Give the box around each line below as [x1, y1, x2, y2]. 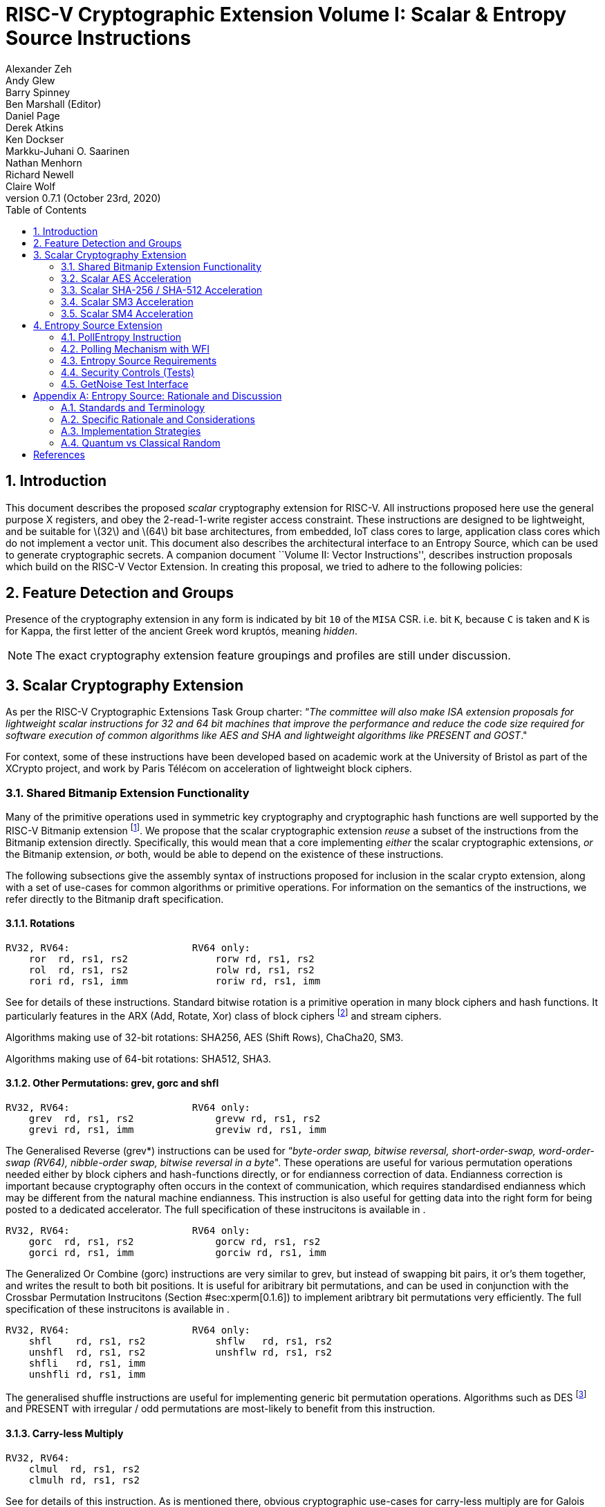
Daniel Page [6, 109, 60, 122]
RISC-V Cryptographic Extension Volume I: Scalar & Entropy [6, 3, 567, 26]
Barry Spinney [6, 86, 71, 98]
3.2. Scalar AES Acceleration [61, 272, 192, 284]
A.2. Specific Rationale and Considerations [61, 413, 255, 425]
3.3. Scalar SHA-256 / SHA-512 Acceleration [61, 283, 263, 296]
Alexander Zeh [6, 62, 72, 75]
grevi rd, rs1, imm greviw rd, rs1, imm [28, 1123, 326, 1135]
